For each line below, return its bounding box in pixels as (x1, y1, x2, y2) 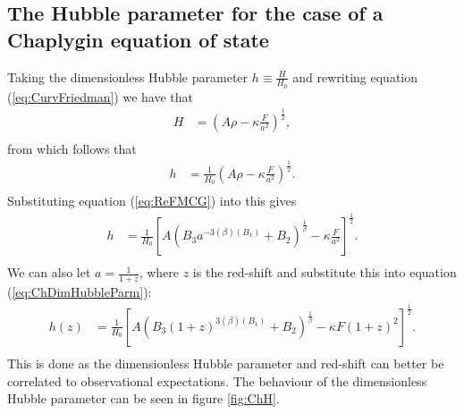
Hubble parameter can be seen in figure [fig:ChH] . (7, 389, 280, 408)
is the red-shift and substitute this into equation (192, 263, 457, 282)
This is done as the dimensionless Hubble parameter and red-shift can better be (7, 353, 444, 372)
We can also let (7, 263, 91, 282)
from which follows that (7, 139, 137, 157)
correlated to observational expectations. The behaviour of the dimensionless (7, 371, 427, 390)
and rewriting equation (292, 67, 418, 86)
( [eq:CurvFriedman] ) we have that (7, 87, 193, 106)
